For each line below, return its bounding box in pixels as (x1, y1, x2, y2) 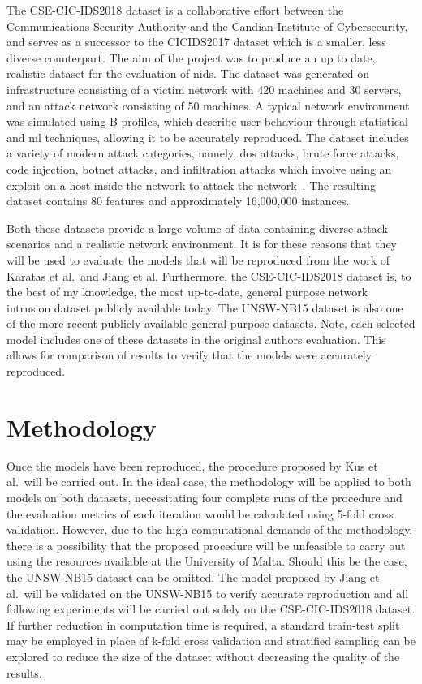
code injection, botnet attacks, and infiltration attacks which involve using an (6, 160, 392, 177)
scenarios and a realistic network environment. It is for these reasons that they (6, 235, 398, 252)
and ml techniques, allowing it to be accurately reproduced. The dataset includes (6, 128, 409, 145)
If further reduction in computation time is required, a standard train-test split (6, 616, 400, 633)
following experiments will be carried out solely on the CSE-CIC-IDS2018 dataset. (6, 600, 416, 617)
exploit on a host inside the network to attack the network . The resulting (6, 176, 376, 193)
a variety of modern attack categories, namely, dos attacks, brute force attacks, (6, 144, 399, 161)
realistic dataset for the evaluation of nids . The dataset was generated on (6, 65, 369, 82)
